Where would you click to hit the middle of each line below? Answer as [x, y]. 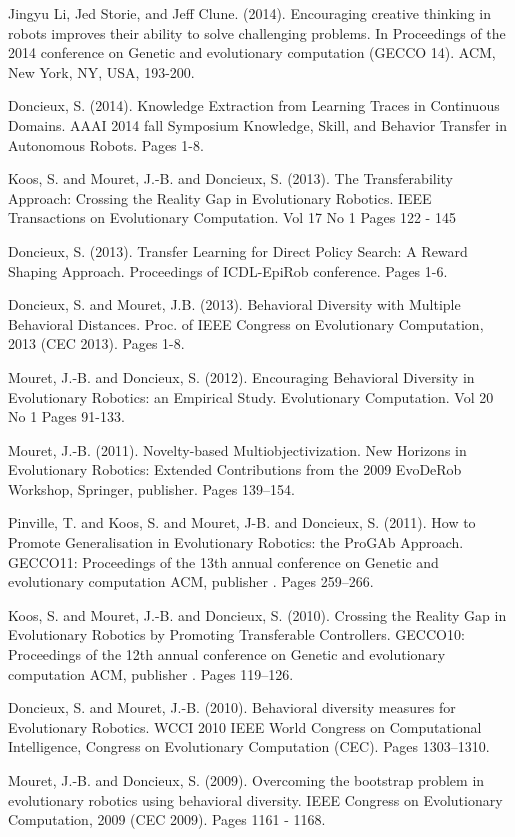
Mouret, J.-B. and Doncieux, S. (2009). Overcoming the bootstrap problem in [246, 780]
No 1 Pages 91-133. [66, 416]
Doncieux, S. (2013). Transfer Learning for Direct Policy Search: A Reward [238, 250]
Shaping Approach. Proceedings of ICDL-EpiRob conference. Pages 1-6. [228, 270]
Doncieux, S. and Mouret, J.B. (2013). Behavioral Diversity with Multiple [234, 304]
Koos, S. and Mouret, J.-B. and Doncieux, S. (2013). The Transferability [231, 178]
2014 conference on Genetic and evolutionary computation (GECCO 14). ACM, [252, 52]
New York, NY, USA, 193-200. [101, 71]
